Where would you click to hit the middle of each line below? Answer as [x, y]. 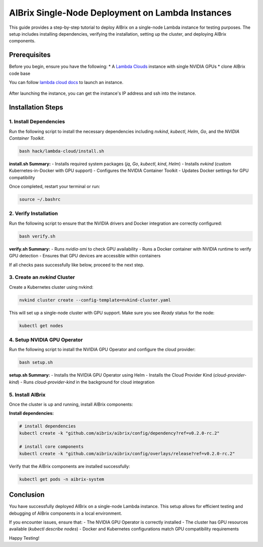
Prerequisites [30, 55]
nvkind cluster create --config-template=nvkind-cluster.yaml [95, 300]
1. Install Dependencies [37, 122]
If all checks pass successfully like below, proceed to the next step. [77, 265]
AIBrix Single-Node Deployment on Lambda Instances [120, 13]
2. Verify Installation [34, 213]
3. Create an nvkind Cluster [42, 277]
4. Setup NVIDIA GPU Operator [46, 340]
